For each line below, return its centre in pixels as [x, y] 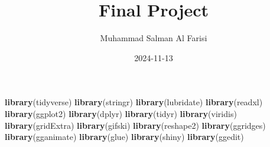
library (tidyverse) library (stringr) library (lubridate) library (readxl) [134, 102]
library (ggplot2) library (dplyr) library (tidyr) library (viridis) [121, 113]
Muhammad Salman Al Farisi [154, 38]
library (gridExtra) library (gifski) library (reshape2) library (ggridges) [135, 125]
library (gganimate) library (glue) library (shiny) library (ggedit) [124, 137]
